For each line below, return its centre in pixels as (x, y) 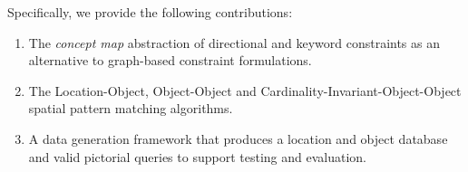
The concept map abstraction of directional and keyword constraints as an (234, 42)
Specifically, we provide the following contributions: (150, 12)
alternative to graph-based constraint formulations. (170, 60)
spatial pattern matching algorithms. (131, 108)
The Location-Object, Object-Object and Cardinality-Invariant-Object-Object (245, 90)
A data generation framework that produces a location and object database (238, 138)
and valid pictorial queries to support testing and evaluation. (197, 156)
